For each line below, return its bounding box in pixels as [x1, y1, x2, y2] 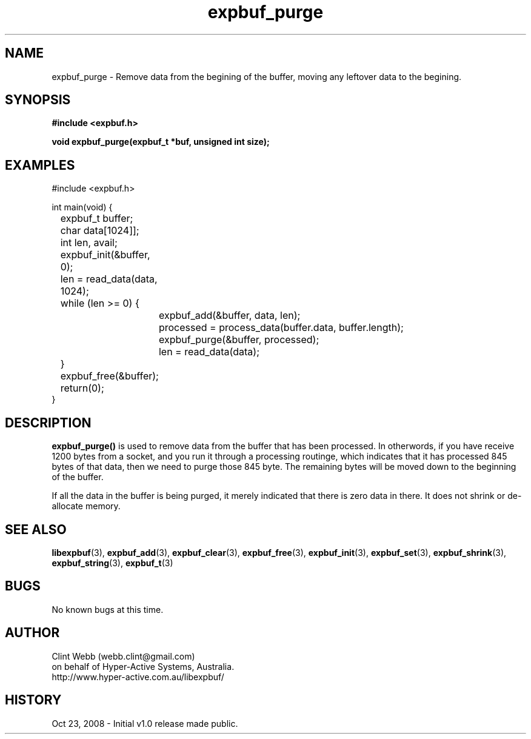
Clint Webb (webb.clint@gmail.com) [52, 650, 195, 661]
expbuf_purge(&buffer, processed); [158, 333, 319, 346]
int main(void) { [52, 202, 113, 213]
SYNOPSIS [5, 92, 71, 108]
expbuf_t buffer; [60, 212, 133, 225]
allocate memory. [52, 501, 121, 512]
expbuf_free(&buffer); [60, 370, 159, 383]
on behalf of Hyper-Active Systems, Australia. [52, 661, 235, 672]
